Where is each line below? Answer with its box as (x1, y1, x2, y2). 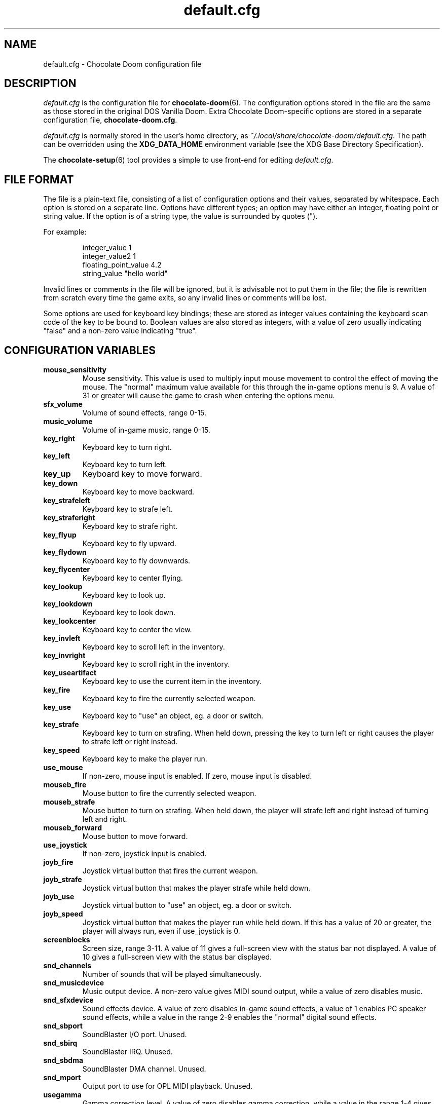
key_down (43, 479, 78, 488)
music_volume (43, 417, 93, 426)
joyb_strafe (43, 875, 82, 884)
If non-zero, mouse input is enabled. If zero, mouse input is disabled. (82, 772, 312, 781)
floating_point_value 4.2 (82, 260, 162, 270)
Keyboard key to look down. (82, 608, 176, 617)
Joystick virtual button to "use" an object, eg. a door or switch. (82, 901, 292, 910)
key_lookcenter (43, 617, 96, 626)
